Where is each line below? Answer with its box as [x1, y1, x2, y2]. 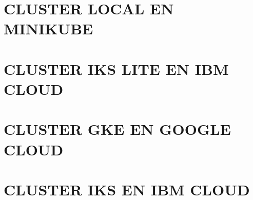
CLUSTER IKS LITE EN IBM [4, 58, 229, 79]
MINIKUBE [4, 18, 93, 39]
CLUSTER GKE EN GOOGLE [4, 118, 231, 139]
